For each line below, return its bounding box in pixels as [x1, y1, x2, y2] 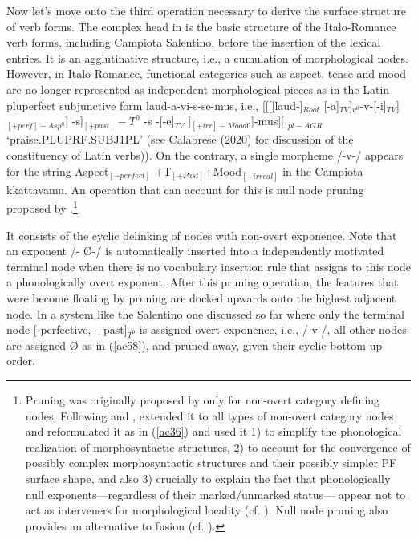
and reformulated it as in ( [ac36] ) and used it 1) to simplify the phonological [25, 423, 402, 440]
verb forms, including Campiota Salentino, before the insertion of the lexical [6, 34, 381, 51]
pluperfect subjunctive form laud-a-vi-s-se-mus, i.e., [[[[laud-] [6, 96, 303, 113]
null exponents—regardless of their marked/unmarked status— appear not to [25, 485, 406, 502]
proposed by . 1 [6, 197, 78, 216]
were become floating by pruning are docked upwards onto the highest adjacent [6, 289, 396, 306]
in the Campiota [282, 162, 363, 179]
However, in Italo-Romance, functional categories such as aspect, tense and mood [6, 65, 406, 82]
